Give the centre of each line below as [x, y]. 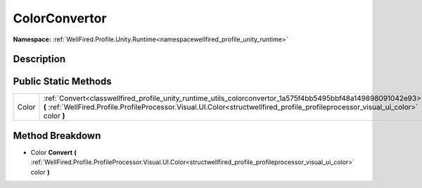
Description [39, 59]
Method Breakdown [57, 136]
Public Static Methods [62, 82]
